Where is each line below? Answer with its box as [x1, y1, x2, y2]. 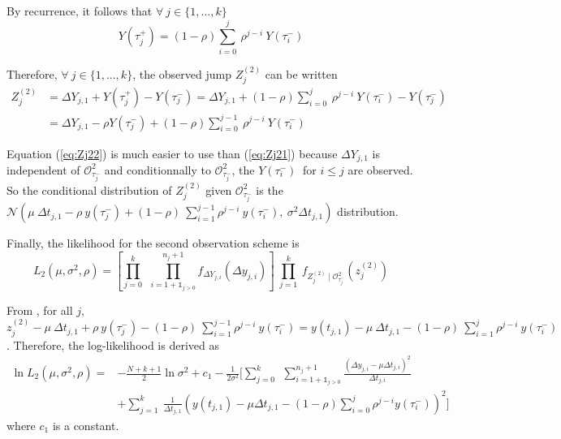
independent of [6, 161, 80, 178]
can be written [265, 65, 338, 82]
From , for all [6, 301, 73, 318]
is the [256, 181, 283, 198]
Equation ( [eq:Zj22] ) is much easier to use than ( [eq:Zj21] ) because [6, 144, 338, 161]
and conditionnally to [104, 161, 211, 178]
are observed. [347, 161, 413, 178]
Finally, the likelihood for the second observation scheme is [6, 235, 300, 252]
